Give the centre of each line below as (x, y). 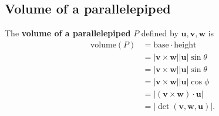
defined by (160, 33)
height (185, 45)
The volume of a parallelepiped (68, 33)
